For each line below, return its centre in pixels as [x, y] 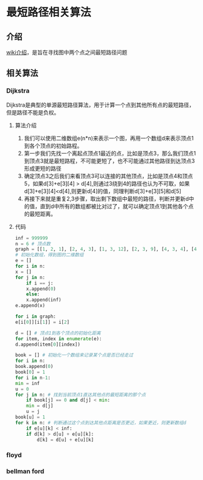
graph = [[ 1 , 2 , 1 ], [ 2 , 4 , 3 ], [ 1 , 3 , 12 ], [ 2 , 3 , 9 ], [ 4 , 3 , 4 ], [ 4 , [107, 249]
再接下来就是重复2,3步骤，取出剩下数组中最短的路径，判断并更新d [106, 199]
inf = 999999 [31, 238]
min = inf [27, 383]
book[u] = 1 [30, 417]
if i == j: [40, 283]
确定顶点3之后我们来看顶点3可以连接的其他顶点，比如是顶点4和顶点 [108, 176]
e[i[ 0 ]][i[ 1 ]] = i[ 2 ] [42, 322]
